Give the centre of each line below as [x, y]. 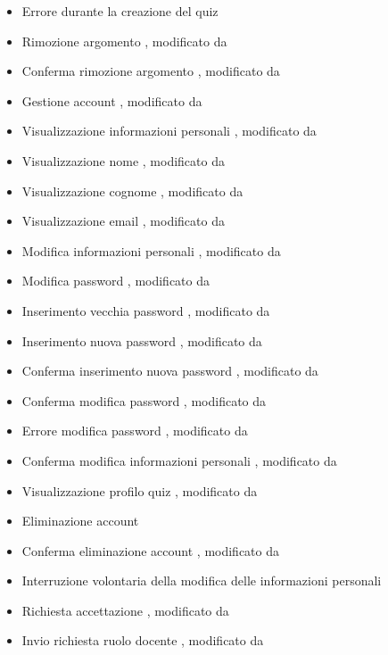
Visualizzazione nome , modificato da [123, 160]
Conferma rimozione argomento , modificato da [151, 71]
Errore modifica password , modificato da [135, 431]
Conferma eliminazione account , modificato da [150, 550]
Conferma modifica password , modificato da [144, 400]
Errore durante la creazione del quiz [120, 11]
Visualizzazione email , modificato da [123, 221]
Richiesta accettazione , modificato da [125, 610]
